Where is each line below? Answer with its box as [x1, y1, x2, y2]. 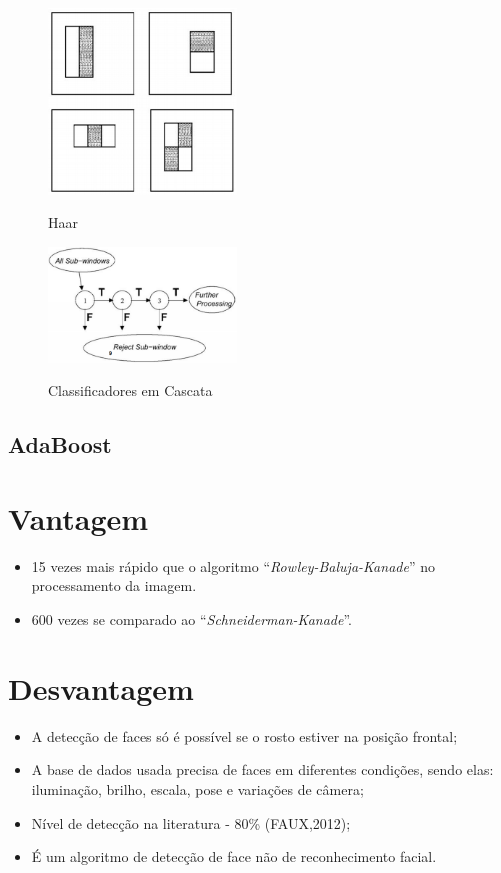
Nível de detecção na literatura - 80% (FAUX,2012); [31, 812, 351, 833]
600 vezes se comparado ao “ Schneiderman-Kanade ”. [31, 609, 352, 630]
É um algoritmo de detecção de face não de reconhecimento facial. [31, 846, 437, 867]
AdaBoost [8, 429, 112, 460]
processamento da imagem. [31, 575, 197, 596]
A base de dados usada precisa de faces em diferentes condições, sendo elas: [31, 759, 494, 780]
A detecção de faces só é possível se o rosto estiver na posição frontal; [31, 725, 458, 746]
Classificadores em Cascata [48, 380, 213, 401]
